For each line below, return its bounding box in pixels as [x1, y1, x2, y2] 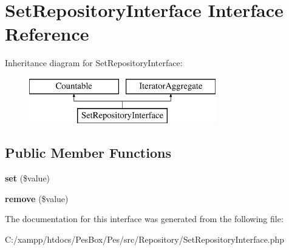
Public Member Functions [5, 143, 171, 162]
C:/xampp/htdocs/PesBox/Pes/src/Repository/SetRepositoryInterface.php [5, 233, 285, 246]
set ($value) [5, 172, 50, 184]
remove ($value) [5, 192, 69, 204]
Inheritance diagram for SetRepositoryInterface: [5, 56, 183, 69]
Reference [5, 21, 89, 46]
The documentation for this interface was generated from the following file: [5, 212, 284, 225]
